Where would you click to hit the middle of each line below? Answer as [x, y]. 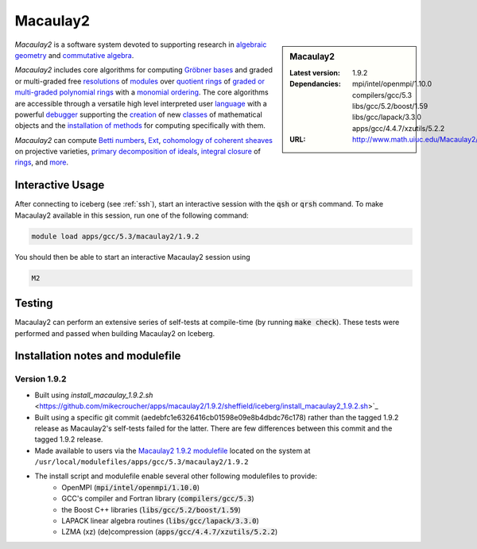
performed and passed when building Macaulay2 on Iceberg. [115, 333]
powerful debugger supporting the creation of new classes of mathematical [138, 114]
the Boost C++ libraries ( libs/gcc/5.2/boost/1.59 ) [151, 509]
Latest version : [315, 72]
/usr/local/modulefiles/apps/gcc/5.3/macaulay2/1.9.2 [142, 462]
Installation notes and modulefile [98, 356]
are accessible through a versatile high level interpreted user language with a [141, 103]
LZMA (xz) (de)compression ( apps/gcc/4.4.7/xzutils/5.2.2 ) [170, 532]
